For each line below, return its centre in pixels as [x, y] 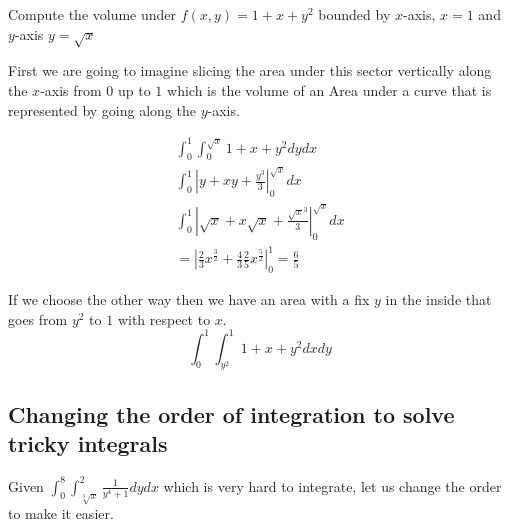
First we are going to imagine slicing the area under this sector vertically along [250, 70]
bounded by [354, 14]
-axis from [71, 89]
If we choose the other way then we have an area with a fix [189, 298]
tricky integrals [88, 443]
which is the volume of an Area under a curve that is [329, 89]
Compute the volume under [92, 14]
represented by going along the [102, 109]
